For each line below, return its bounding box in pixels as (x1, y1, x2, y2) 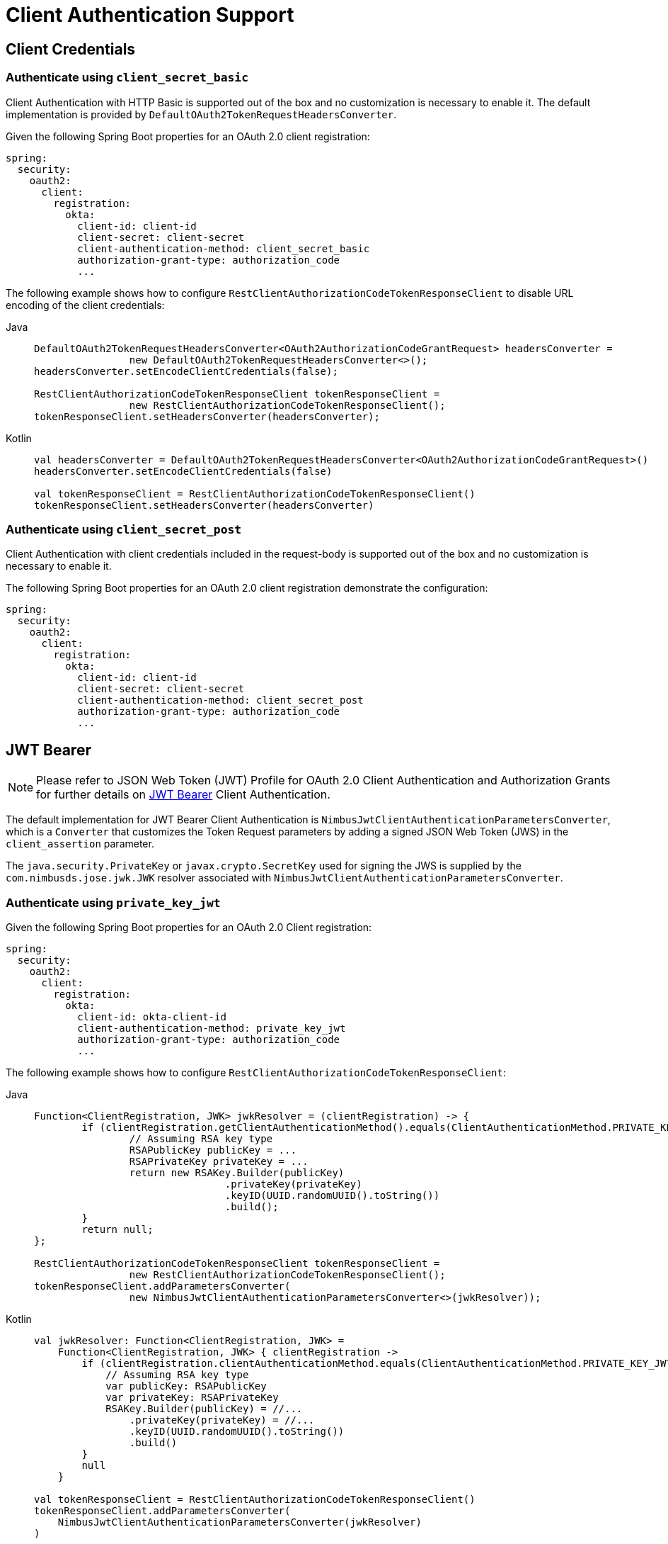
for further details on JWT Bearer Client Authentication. (36, 787, 330, 802)
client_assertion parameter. (6, 838, 154, 850)
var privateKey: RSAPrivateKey (105, 1391, 279, 1403)
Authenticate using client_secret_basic (6, 70, 249, 85)
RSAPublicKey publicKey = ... (129, 1144, 296, 1156)
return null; (81, 1223, 154, 1235)
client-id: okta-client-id (77, 1010, 226, 1022)
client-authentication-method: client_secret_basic (77, 242, 370, 254)
